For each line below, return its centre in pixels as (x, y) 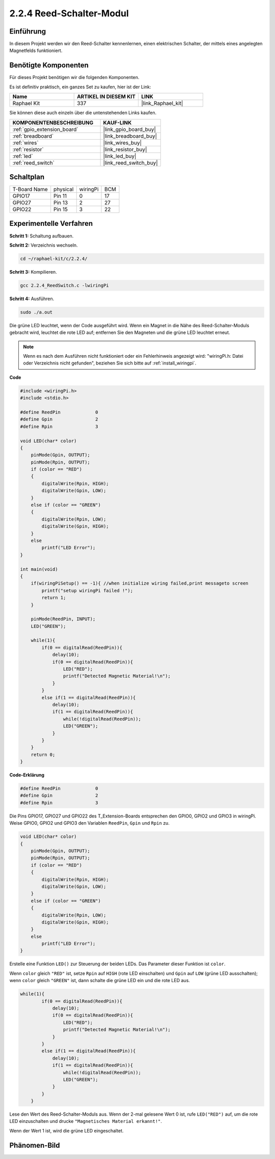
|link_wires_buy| (122, 143)
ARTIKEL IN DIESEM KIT (106, 97)
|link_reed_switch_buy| (130, 163)
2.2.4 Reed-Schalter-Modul (69, 13)
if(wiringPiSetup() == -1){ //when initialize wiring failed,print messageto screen (140, 583)
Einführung (28, 31)
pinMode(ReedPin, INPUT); (63, 619)
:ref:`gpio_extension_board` (45, 129)
